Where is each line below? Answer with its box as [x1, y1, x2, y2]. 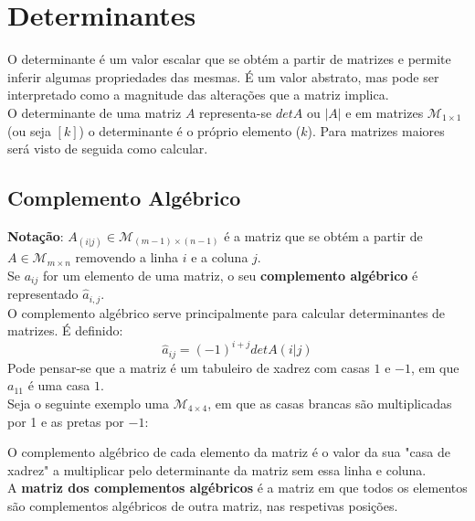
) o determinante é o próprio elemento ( [79, 121, 301, 140]
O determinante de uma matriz [7, 102, 182, 122]
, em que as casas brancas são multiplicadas [207, 393, 452, 412]
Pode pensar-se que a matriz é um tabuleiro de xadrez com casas [7, 357, 370, 377]
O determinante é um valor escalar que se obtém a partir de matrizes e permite [7, 49, 451, 69]
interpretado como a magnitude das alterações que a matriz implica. [7, 85, 389, 104]
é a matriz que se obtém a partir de [224, 226, 423, 245]
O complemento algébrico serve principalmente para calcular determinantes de [7, 303, 446, 322]
